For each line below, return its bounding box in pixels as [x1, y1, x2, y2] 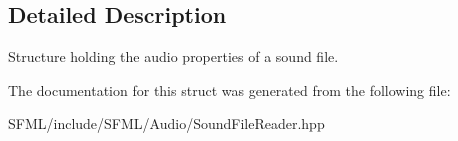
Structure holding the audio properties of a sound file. [8, 46, 339, 67]
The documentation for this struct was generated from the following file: [8, 79, 451, 100]
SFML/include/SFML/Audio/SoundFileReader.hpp [8, 113, 325, 134]
